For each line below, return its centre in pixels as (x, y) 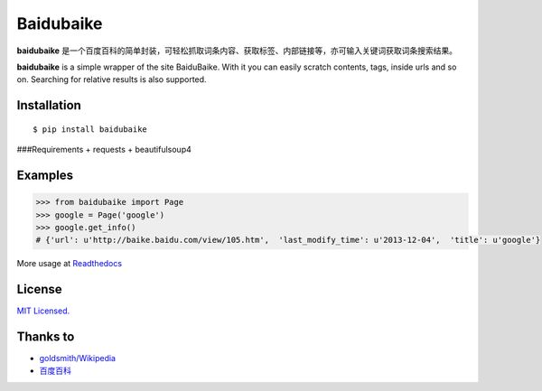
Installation (49, 105)
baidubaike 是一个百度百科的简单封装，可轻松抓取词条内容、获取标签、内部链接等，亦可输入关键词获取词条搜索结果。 (237, 51)
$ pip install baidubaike (90, 129)
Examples (45, 175)
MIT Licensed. (43, 311)
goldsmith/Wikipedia (78, 358)
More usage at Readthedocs (69, 264)
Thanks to (46, 337)
